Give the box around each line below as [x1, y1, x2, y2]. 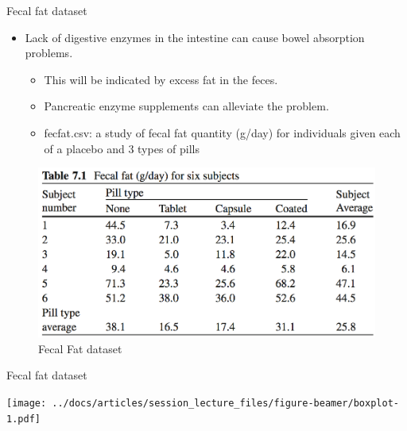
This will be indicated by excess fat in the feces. [44, 71, 278, 87]
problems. [25, 44, 73, 61]
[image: [6, 397, 47, 409]
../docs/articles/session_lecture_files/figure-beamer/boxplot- [52, 397, 399, 409]
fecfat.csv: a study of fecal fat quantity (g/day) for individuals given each [44, 124, 401, 140]
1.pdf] [6, 413, 41, 425]
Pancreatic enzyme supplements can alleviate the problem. [44, 98, 329, 114]
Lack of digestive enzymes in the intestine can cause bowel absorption [25, 29, 365, 45]
